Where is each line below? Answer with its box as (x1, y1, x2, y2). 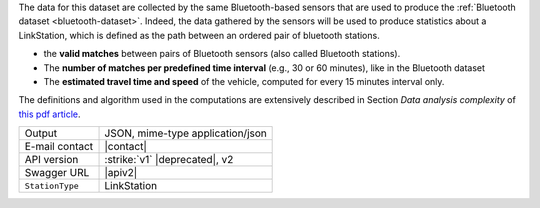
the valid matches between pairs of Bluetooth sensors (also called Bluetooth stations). (43, 48, 401, 60)
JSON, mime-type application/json (104, 126, 267, 140)
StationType (24, 180, 79, 191)
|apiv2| (104, 166, 138, 180)
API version (24, 153, 79, 167)
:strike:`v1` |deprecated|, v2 (104, 153, 234, 167)
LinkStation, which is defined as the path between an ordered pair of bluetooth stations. (18, 29, 380, 41)
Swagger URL (24, 166, 90, 180)
